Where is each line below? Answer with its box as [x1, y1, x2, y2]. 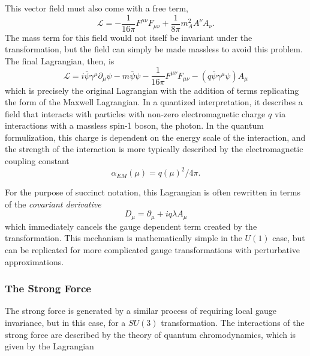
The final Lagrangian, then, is [5, 54, 115, 67]
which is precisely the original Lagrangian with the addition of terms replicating [5, 84, 299, 96]
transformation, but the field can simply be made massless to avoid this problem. [5, 43, 303, 55]
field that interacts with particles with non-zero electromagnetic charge [5, 107, 266, 120]
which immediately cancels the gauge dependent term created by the [5, 219, 257, 232]
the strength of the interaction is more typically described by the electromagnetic [5, 143, 303, 155]
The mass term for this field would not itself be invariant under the [5, 31, 252, 43]
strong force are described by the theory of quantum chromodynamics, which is [5, 328, 296, 340]
